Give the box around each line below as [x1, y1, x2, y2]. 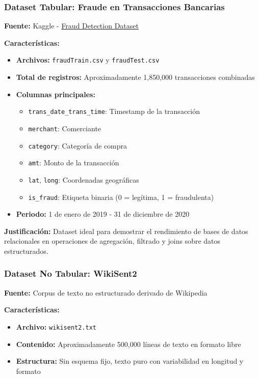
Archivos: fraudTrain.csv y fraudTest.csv [16, 54, 160, 65]
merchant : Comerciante [28, 123, 101, 133]
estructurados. [4, 245, 48, 256]
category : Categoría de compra [28, 140, 127, 151]
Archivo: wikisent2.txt [16, 321, 97, 332]
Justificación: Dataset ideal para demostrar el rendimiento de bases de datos [4, 225, 248, 236]
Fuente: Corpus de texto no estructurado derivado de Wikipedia [4, 287, 208, 298]
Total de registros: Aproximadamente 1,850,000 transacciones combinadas [16, 72, 255, 82]
